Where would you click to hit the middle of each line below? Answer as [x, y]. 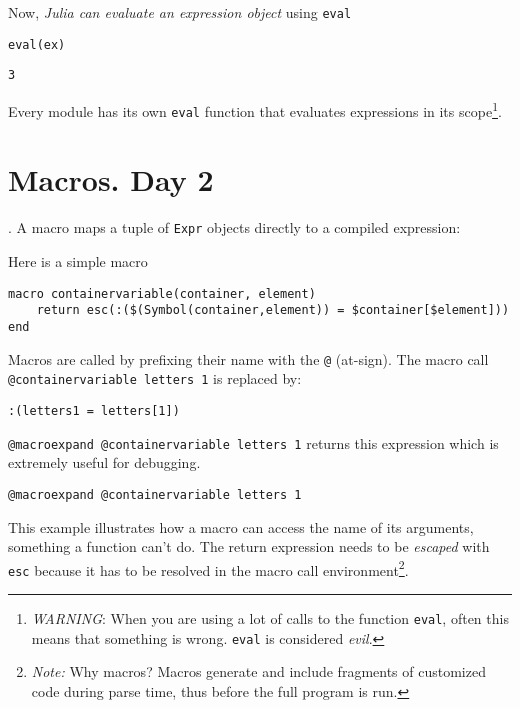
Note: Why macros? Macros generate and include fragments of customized [258, 671]
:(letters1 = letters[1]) [94, 410]
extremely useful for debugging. [104, 462]
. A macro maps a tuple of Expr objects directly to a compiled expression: [234, 227]
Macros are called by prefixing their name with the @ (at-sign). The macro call [248, 358]
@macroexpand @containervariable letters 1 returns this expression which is [253, 442]
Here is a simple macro [78, 261]
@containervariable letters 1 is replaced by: [155, 378]
